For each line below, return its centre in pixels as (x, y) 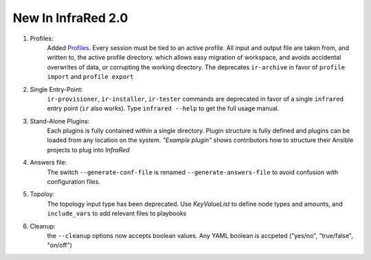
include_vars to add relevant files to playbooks (117, 213)
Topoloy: (42, 194)
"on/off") (59, 245)
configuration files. (74, 182)
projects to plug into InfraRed (88, 150)
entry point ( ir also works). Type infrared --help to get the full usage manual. (163, 108)
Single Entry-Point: (56, 89)
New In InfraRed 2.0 (70, 18)
